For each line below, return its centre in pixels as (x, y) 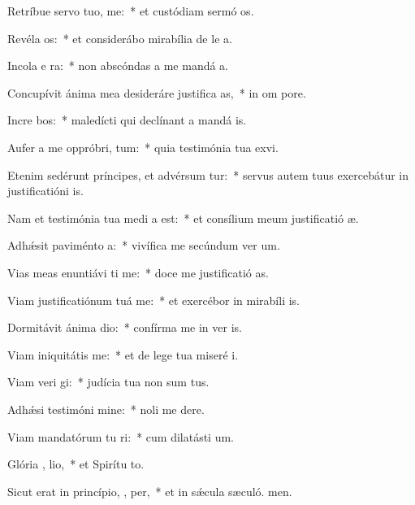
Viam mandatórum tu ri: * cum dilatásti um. (121, 436)
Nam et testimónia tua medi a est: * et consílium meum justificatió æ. (183, 218)
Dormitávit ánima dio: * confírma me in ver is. (125, 327)
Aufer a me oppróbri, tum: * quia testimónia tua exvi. (143, 147)
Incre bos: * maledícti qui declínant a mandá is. (127, 120)
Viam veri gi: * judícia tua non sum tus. (108, 382)
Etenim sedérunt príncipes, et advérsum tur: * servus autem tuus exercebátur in (208, 174)
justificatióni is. (45, 191)
